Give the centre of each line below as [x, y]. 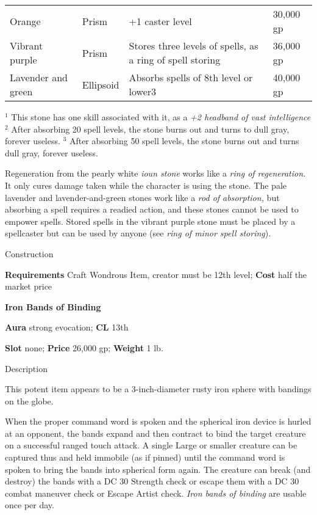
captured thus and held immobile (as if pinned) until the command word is [145, 457]
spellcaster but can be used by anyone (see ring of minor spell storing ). [138, 233]
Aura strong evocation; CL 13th [67, 327]
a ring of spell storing [175, 60]
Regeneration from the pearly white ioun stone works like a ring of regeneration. [155, 173]
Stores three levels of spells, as [194, 46]
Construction [29, 253]
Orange [25, 21]
